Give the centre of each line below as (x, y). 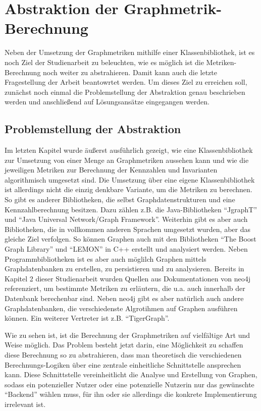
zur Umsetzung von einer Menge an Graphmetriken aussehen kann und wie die (127, 160)
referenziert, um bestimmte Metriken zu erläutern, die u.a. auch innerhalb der (125, 288)
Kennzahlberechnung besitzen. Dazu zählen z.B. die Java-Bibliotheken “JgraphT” (131, 209)
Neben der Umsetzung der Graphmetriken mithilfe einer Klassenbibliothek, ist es (130, 52)
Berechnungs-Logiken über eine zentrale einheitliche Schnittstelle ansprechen (123, 364)
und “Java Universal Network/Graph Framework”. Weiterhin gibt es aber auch (126, 219)
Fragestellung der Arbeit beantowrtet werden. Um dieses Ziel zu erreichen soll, (126, 82)
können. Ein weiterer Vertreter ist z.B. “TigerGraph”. (87, 318)
